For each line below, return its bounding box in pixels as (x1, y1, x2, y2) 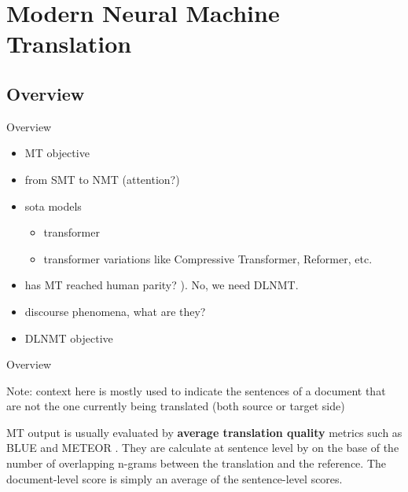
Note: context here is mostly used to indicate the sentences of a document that (6, 382, 386, 398)
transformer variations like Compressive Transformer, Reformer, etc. (43, 250, 373, 266)
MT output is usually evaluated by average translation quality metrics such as (6, 424, 402, 440)
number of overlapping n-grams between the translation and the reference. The (6, 455, 386, 472)
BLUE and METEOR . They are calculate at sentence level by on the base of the (6, 439, 399, 456)
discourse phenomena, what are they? (24, 303, 206, 319)
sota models (24, 197, 82, 214)
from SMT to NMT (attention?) (24, 171, 180, 187)
